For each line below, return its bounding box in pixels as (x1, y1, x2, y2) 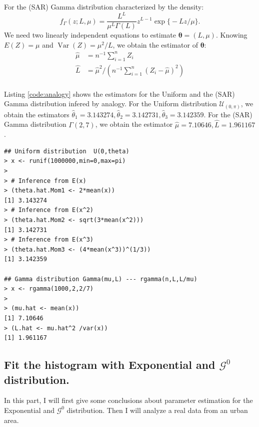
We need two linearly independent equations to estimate (4, 30, 176, 40)
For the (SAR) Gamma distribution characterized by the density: (4, 2, 204, 12)
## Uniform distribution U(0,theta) (4, 147, 129, 155)
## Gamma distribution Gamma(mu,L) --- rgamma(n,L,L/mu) (4, 275, 197, 283)
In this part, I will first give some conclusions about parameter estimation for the (4, 395, 253, 405)
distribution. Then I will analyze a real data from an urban (66, 404, 248, 415)
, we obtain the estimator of (112, 39, 198, 50)
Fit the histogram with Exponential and (4, 357, 215, 372)
